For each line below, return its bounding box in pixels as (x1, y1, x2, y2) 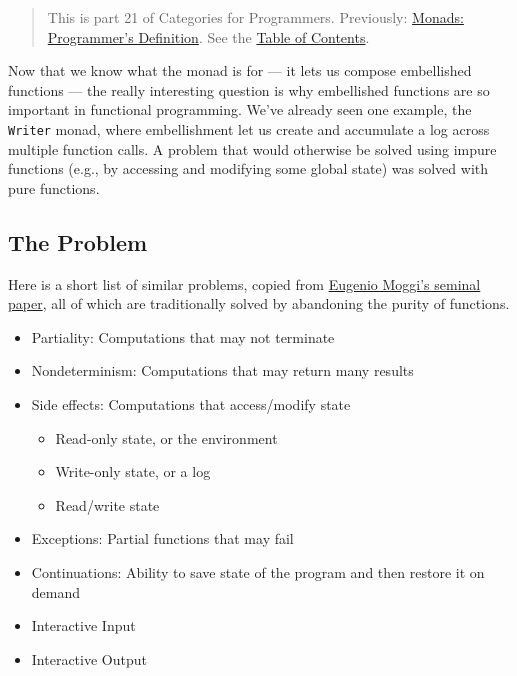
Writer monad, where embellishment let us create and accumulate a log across (8, 118, 490, 139)
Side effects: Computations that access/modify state (31, 393, 351, 414)
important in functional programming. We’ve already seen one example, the (8, 99, 472, 120)
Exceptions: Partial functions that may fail (31, 528, 294, 549)
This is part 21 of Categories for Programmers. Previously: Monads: (47, 7, 464, 27)
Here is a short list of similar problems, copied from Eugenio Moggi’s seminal (8, 273, 481, 294)
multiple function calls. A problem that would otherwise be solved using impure (8, 138, 497, 159)
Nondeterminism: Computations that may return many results (31, 360, 414, 381)
